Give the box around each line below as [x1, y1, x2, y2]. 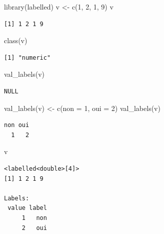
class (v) [4, 35, 27, 46]
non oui [4, 122, 29, 129]
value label [7, 204, 47, 212]
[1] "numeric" [4, 54, 51, 61]
